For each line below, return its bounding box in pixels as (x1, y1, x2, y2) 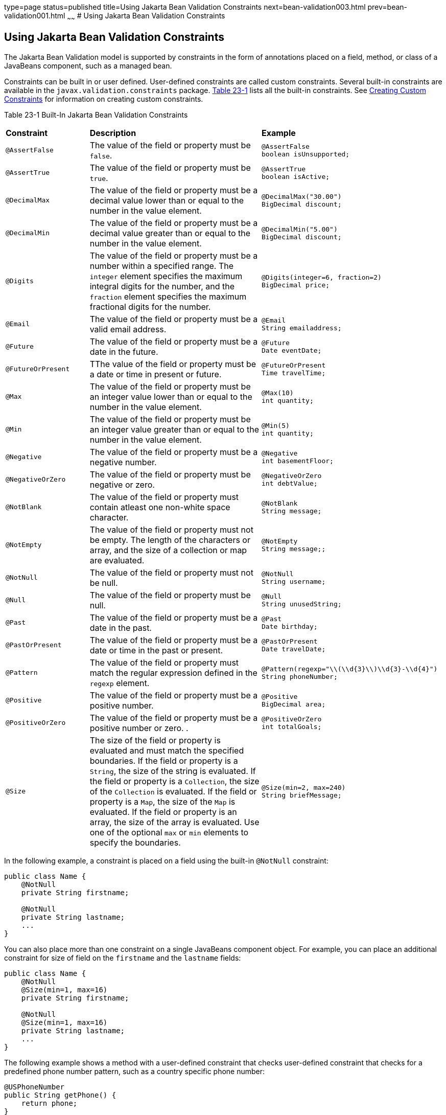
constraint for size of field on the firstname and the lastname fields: (4, 953, 241, 962)
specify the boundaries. (89, 837, 181, 848)
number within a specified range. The (89, 260, 234, 271)
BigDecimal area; (262, 700, 326, 708)
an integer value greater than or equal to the (89, 424, 259, 435)
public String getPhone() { (4, 1090, 116, 1099)
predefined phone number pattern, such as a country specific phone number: (4, 1066, 265, 1076)
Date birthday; (262, 622, 318, 630)
